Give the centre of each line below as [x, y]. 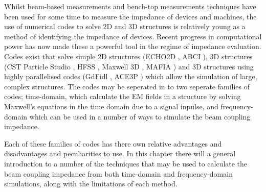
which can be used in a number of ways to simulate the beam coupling [140, 116]
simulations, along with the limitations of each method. [91, 184]
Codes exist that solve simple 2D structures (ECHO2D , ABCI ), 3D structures [128, 56]
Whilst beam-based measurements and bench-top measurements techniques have [130, 6]
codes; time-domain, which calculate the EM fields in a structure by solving [123, 96]
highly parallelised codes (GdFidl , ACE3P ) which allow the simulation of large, [131, 76]
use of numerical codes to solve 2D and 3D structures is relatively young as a [125, 26]
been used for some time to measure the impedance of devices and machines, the [130, 16]
